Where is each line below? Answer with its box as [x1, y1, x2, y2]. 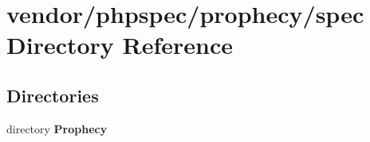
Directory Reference [6, 29, 234, 61]
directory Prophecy [6, 120, 108, 136]
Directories [6, 83, 99, 107]
